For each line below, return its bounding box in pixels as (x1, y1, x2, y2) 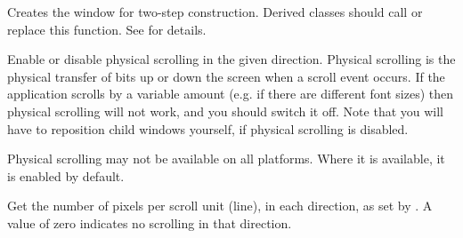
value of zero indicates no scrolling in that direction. (7, 213, 292, 232)
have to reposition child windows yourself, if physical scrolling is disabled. (7, 119, 409, 138)
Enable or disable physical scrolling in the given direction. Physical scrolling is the (7, 50, 456, 68)
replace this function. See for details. (7, 20, 207, 38)
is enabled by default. (7, 166, 125, 185)
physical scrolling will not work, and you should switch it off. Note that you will (7, 101, 444, 120)
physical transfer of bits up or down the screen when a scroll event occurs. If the (7, 67, 445, 85)
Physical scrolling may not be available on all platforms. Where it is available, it (7, 149, 445, 168)
